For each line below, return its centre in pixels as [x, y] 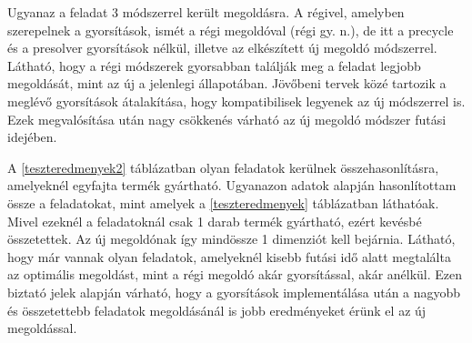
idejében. [32, 137]
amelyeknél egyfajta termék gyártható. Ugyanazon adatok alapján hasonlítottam [232, 185]
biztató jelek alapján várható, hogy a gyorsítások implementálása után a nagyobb [234, 292]
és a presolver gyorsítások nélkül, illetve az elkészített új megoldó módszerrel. [222, 48]
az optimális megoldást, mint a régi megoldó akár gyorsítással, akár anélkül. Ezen [235, 274]
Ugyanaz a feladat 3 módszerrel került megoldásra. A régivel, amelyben [206, 12]
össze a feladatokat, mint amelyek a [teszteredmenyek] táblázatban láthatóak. [223, 202]
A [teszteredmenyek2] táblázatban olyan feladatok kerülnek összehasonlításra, [223, 167]
